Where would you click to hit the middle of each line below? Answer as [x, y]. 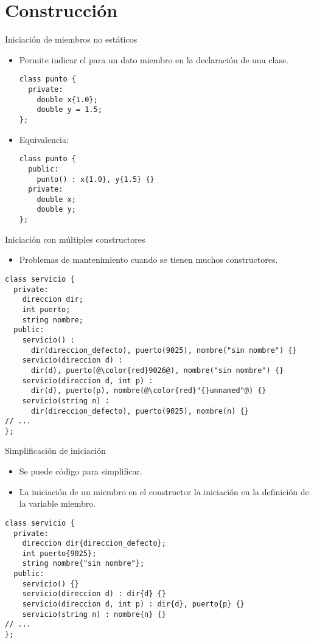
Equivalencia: [44, 139]
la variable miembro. [58, 503]
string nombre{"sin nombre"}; [83, 564]
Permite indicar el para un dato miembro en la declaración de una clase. [154, 59]
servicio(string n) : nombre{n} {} [94, 614]
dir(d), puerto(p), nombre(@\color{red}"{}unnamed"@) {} [148, 391]
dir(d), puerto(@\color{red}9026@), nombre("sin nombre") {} [157, 370]
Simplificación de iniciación [55, 450]
